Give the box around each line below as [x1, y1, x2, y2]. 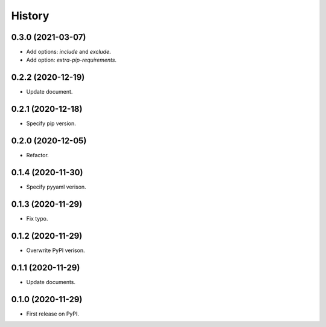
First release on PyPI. [26, 310, 80, 317]
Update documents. [26, 278, 75, 285]
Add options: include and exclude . [26, 48, 111, 56]
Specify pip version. [26, 120, 77, 127]
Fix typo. [26, 215, 48, 222]
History [11, 9, 50, 22]
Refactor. [26, 152, 50, 159]
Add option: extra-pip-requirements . [26, 56, 117, 63]
